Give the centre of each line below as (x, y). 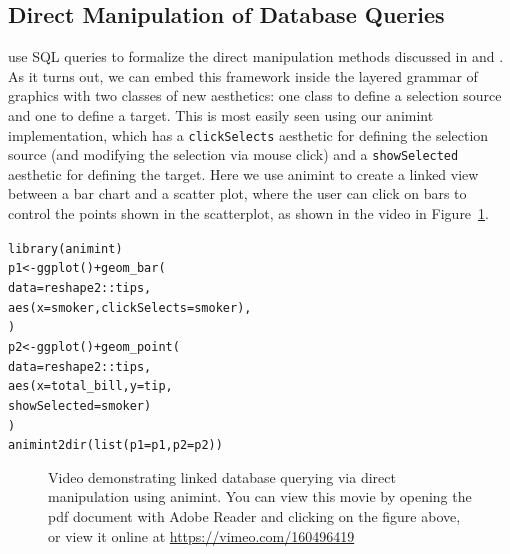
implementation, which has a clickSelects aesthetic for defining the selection (248, 134)
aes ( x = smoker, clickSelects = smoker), (130, 307)
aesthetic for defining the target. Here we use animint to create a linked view (243, 173)
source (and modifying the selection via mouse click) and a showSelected (233, 154)
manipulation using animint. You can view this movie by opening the (260, 496)
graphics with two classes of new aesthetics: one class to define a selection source (255, 95)
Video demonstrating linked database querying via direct (222, 476)
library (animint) (65, 248)
